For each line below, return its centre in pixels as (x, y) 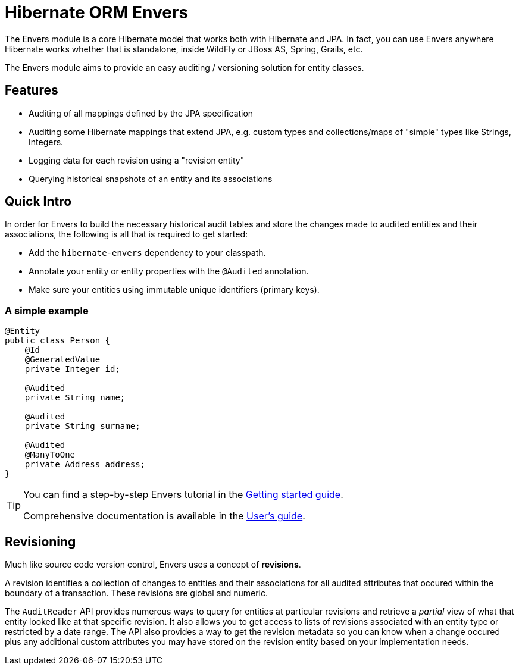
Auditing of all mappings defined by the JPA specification (141, 113)
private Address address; (85, 464)
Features (32, 90)
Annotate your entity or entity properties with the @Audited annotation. (169, 271)
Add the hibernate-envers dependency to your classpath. (147, 253)
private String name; (75, 398)
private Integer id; (72, 369)
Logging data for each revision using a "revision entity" (137, 160)
